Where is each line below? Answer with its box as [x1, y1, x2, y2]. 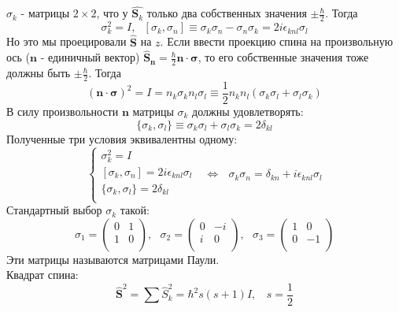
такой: [120, 202, 150, 218]
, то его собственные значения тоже [198, 49, 369, 65]
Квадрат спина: [6, 266, 79, 283]
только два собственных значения [146, 5, 307, 21]
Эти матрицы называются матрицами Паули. [6, 251, 220, 267]
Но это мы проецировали [6, 33, 127, 50]
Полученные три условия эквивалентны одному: [6, 130, 238, 147]
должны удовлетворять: [192, 103, 304, 120]
